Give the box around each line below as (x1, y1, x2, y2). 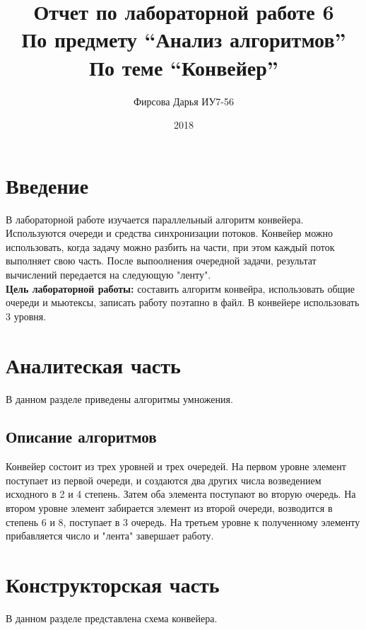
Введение (6, 170, 89, 199)
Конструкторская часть (6, 570, 220, 599)
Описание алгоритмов (6, 426, 157, 448)
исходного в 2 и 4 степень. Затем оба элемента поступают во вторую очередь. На (6, 486, 356, 501)
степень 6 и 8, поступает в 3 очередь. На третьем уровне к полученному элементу (6, 514, 360, 529)
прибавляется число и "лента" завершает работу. (6, 528, 214, 543)
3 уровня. (6, 308, 47, 323)
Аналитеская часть (6, 350, 181, 379)
